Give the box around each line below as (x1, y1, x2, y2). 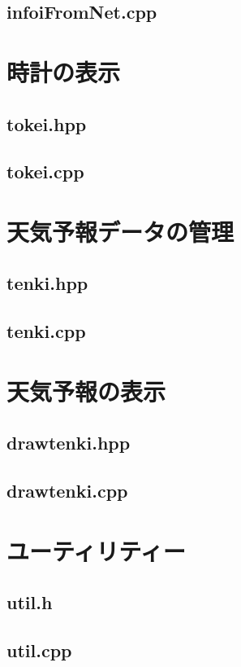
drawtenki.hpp (6, 430, 131, 455)
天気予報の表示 (6, 374, 166, 407)
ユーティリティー (6, 533, 186, 567)
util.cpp (6, 638, 72, 663)
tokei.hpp (6, 111, 87, 136)
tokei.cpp (6, 159, 84, 184)
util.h (6, 590, 53, 615)
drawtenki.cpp (6, 478, 128, 503)
